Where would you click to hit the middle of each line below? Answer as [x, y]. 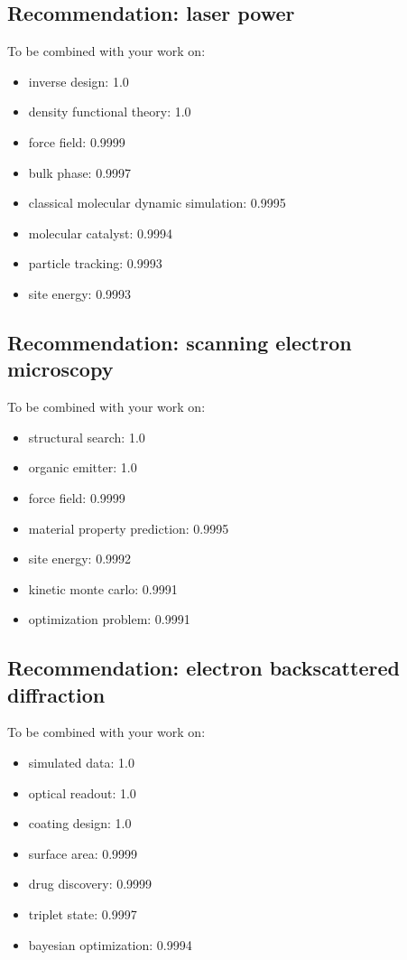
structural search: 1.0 [87, 437]
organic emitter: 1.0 [83, 467]
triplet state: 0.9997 [83, 914]
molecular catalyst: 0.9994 [100, 233]
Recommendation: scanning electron [180, 342]
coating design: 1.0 [80, 823]
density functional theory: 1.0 [110, 112]
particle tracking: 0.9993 [95, 263]
